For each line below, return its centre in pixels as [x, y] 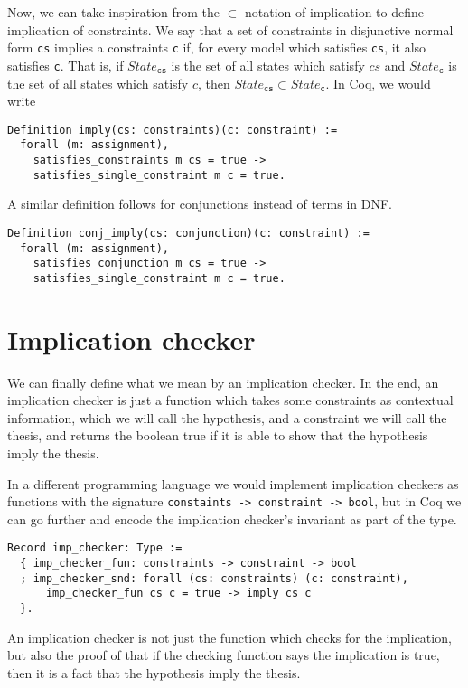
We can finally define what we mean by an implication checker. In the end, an [223, 382]
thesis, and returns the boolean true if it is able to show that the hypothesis [218, 435]
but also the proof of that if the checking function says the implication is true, [224, 655]
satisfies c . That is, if [66, 65]
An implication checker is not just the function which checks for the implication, [229, 637]
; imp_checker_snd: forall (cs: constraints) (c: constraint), [214, 578]
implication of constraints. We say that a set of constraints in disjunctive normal [230, 29]
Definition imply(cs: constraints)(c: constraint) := [173, 130]
